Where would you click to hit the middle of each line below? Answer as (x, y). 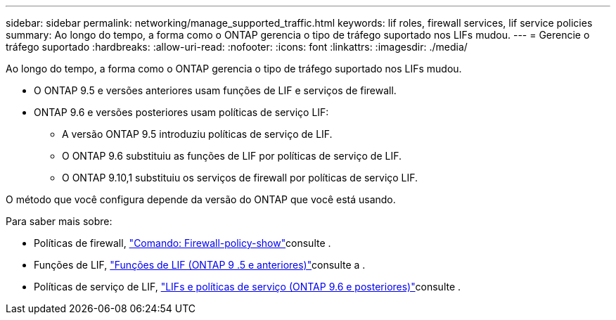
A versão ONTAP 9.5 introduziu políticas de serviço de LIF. (197, 134)
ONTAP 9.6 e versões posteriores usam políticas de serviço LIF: (181, 112)
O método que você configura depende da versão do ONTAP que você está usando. (201, 199)
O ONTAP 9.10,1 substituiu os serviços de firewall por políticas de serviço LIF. (240, 178)
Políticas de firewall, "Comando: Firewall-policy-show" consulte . (182, 243)
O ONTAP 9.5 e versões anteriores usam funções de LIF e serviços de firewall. (215, 90)
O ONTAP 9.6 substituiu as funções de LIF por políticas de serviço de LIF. (232, 156)
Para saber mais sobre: (59, 221)
